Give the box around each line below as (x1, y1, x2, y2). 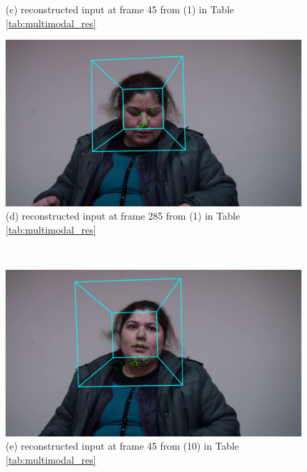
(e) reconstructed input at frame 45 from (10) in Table (6, 439, 239, 453)
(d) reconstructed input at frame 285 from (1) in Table (6, 208, 240, 223)
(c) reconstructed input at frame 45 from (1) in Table (6, 2, 234, 16)
